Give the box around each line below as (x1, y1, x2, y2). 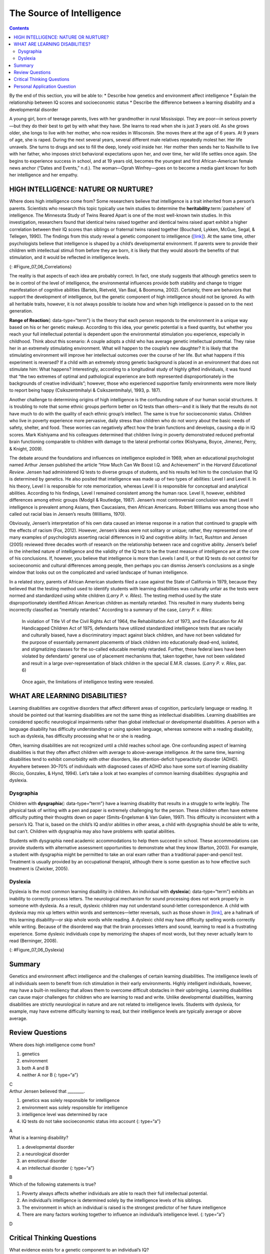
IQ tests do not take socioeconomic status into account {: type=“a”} (21, 1119, 161, 1125)
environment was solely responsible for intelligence (21, 1104, 128, 1111)
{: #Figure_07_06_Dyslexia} (9, 947, 64, 953)
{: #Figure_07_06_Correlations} (9, 263, 72, 269)
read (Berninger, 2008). (9, 938, 58, 944)
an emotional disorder (21, 1158, 67, 1164)
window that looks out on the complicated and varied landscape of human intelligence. (9, 569, 188, 575)
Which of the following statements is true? (9, 1181, 96, 1187)
